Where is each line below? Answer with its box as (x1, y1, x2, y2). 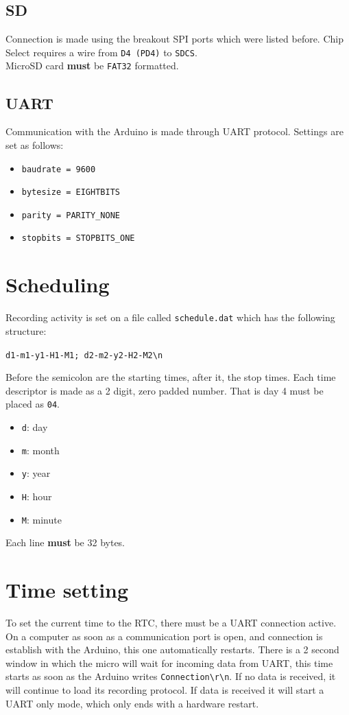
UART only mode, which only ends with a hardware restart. (5, 696, 259, 710)
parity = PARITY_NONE (21, 210, 120, 220)
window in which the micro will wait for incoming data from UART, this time (5, 655, 333, 670)
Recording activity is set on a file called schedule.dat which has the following (5, 310, 335, 325)
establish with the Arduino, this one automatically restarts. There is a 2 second (5, 642, 339, 657)
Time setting (5, 576, 129, 604)
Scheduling (5, 270, 110, 298)
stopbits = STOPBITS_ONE (21, 233, 135, 244)
